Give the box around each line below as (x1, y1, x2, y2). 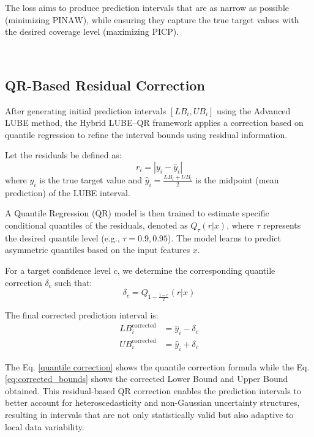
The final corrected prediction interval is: (5, 309, 159, 321)
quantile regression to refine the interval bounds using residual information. (5, 128, 288, 141)
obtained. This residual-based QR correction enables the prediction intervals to (5, 384, 301, 397)
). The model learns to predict (168, 231, 281, 244)
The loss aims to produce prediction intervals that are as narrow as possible (5, 1, 289, 13)
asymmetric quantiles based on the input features (5, 243, 190, 256)
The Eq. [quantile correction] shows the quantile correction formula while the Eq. (5, 360, 310, 373)
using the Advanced (217, 104, 291, 117)
